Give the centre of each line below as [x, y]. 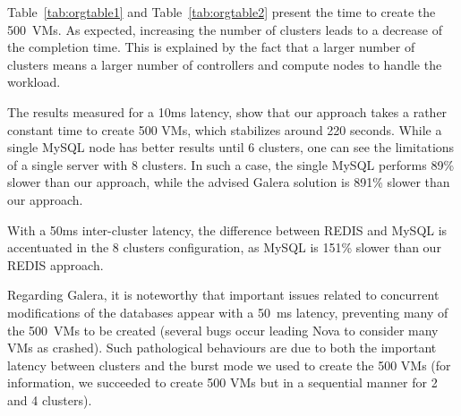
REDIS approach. [55, 264]
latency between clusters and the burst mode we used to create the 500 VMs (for [229, 365]
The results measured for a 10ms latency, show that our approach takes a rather [227, 111]
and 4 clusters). [50, 399]
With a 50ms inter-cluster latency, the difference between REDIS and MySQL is [227, 229]
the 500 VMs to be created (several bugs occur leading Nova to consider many [223, 330]
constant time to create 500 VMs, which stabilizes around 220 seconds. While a [225, 129]
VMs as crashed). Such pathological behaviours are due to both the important [222, 348]
